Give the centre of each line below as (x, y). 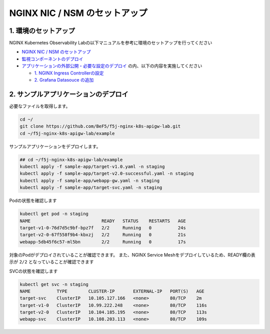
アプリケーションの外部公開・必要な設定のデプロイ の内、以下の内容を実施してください (112, 66)
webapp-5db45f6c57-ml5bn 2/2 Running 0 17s (103, 242)
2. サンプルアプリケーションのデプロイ (69, 94)
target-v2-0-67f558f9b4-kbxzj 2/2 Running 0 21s (103, 235)
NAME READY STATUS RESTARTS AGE (103, 221)
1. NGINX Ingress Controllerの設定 (69, 73)
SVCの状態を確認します (33, 271)
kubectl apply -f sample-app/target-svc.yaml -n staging (91, 188)
